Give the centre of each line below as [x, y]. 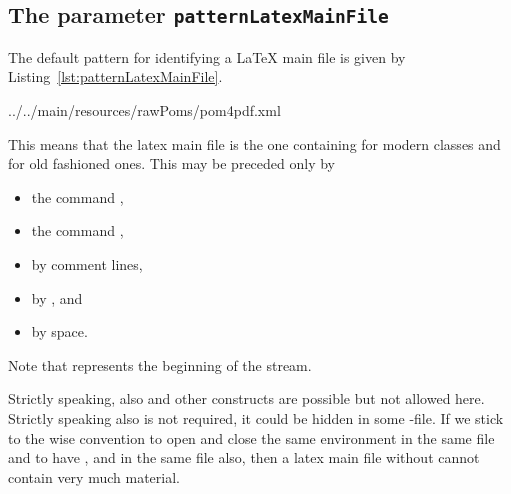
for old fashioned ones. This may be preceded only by [171, 163]
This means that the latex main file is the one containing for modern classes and [254, 143]
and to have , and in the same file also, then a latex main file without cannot [244, 457]
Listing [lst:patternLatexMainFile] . [115, 76]
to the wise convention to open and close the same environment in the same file [251, 437]
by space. [59, 331]
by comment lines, [87, 263]
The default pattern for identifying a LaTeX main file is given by [207, 56]
